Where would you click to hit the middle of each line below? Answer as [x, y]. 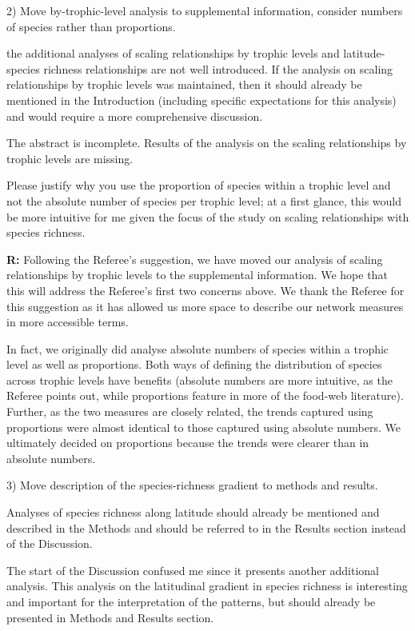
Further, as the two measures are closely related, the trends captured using [190, 411]
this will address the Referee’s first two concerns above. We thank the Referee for [206, 290]
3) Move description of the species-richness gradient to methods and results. [192, 485]
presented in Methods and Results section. [110, 617]
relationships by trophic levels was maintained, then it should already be [184, 84]
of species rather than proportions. [91, 26]
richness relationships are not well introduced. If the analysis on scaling [218, 68]
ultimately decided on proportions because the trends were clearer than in [188, 443]
